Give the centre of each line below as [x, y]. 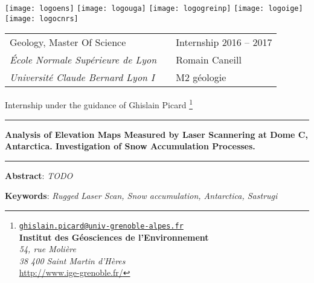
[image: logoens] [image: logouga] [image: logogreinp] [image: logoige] [154, 8]
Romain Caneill [209, 60]
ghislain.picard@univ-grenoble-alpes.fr [101, 226]
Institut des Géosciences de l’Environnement [114, 237]
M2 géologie [201, 77]
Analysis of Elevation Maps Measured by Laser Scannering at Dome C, [156, 134]
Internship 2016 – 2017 [224, 42]
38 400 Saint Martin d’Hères [72, 260]
